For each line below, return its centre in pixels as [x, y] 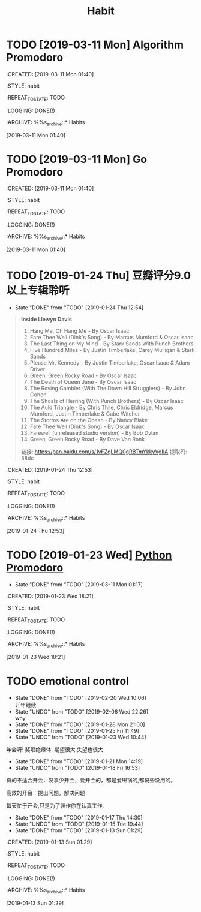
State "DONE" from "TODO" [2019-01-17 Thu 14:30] [79, 818]
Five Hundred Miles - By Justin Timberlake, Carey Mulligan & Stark [112, 350]
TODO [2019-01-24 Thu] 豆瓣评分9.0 [98, 276]
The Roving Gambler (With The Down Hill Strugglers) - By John [108, 388]
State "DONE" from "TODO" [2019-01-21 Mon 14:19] [79, 761]
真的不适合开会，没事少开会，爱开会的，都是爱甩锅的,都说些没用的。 [91, 780]
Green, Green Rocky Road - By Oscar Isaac [83, 375]
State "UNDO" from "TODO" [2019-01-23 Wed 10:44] [80, 737]
